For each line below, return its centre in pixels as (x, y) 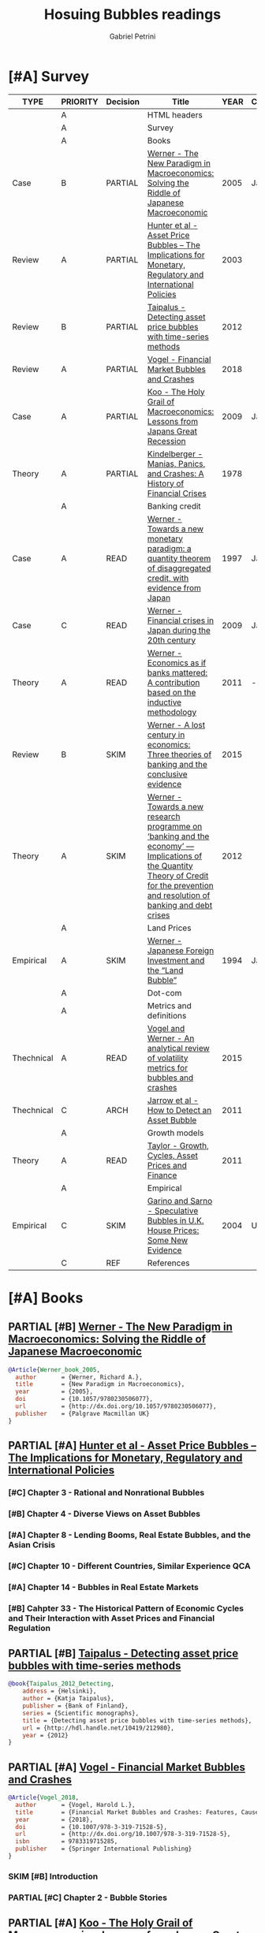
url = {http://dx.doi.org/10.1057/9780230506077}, (116, 1406)
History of (166, 483)
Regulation (30, 1628)
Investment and (176, 960)
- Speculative (173, 1210)
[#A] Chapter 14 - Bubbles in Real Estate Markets (104, 1587)
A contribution (174, 682)
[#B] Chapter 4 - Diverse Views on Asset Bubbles (105, 1514)
